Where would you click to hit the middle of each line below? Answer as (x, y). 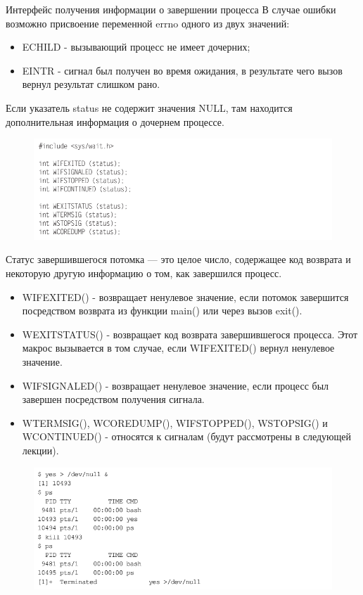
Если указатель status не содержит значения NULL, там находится (149, 107)
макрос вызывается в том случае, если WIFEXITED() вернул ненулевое (178, 348)
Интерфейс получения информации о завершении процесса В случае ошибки (171, 9)
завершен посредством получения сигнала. (113, 399)
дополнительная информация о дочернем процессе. (115, 121)
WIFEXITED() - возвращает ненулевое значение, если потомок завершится (185, 296)
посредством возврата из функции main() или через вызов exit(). (162, 311)
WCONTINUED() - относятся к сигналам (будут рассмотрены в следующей (187, 436)
